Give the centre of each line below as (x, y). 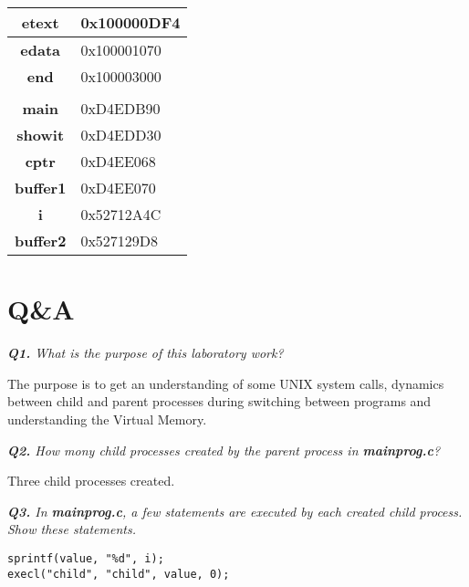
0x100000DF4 (130, 22)
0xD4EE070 (118, 188)
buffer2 (41, 241)
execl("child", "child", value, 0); (119, 574)
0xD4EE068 (118, 161)
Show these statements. (72, 529)
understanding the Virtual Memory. (107, 419)
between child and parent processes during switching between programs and (219, 401)
